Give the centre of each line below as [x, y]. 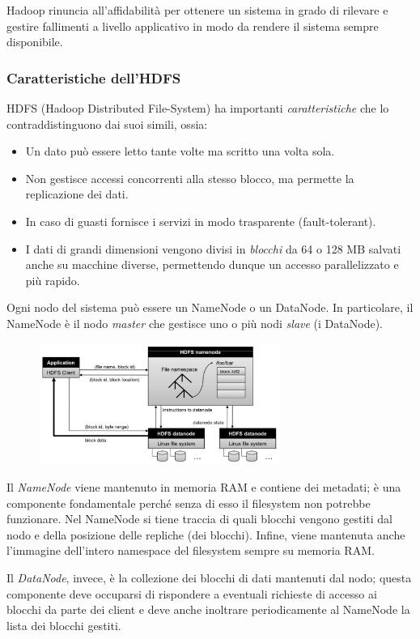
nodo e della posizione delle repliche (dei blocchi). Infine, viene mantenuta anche [206, 534]
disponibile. [35, 42]
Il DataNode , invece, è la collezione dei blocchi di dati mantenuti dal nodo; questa [209, 577]
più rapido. [53, 280]
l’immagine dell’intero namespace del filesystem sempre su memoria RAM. [191, 550]
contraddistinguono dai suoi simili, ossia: [107, 124]
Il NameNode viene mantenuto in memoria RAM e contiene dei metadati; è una [204, 486]
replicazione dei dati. [77, 194]
